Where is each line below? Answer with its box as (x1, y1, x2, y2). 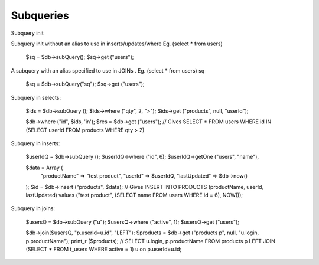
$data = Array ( (25, 164, 63, 171)
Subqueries (11, 9, 69, 22)
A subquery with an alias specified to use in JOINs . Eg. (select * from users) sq (11, 67, 205, 74)
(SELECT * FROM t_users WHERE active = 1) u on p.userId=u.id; (25, 246, 182, 253)
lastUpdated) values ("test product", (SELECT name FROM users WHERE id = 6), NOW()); (25, 192, 243, 199)
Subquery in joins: (11, 205, 56, 212)
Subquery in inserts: (11, 140, 60, 147)
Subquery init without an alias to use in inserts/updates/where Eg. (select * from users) (11, 40, 223, 47)
